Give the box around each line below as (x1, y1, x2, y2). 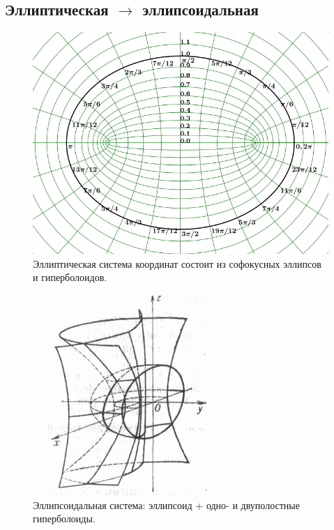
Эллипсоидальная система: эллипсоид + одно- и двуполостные (33, 497, 300, 512)
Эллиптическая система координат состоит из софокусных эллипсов (33, 256, 321, 271)
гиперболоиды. (33, 511, 96, 526)
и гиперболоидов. (33, 270, 107, 285)
